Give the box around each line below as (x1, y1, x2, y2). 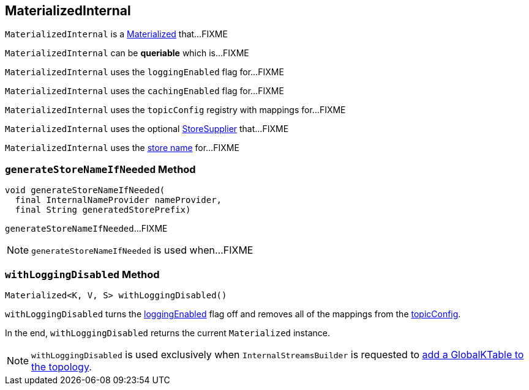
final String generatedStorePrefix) (15, 205, 191, 215)
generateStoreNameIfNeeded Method (5, 163, 196, 175)
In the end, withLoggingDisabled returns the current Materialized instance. (5, 327, 330, 338)
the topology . (31, 360, 92, 373)
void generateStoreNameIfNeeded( (5, 185, 165, 196)
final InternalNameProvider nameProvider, (15, 195, 222, 205)
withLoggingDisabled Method (5, 268, 160, 281)
